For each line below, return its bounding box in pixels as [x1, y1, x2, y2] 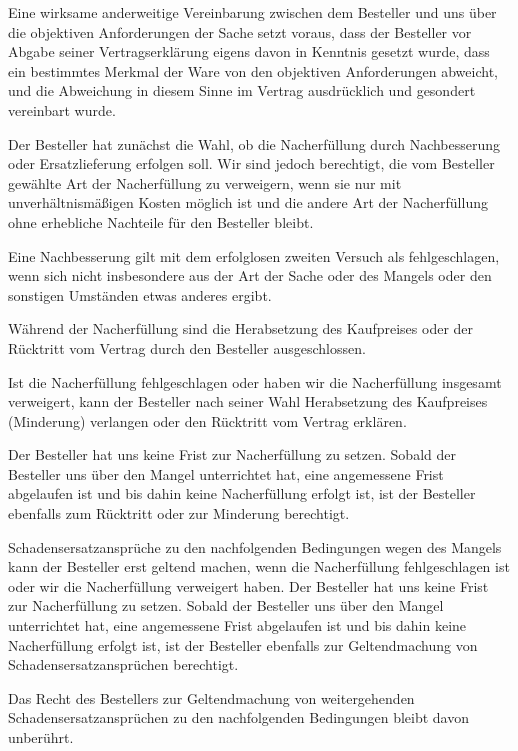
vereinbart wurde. [8, 99, 116, 120]
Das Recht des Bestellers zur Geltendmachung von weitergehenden [8, 687, 415, 708]
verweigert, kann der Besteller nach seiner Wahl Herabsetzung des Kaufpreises [8, 391, 488, 412]
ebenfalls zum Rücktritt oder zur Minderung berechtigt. [8, 503, 350, 524]
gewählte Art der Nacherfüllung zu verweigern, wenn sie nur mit [8, 172, 402, 193]
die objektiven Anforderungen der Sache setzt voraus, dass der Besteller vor [8, 21, 472, 42]
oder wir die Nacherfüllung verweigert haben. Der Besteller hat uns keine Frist [8, 575, 489, 596]
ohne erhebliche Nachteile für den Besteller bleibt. [8, 211, 314, 232]
